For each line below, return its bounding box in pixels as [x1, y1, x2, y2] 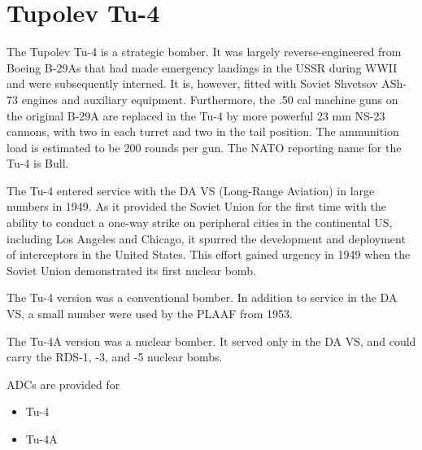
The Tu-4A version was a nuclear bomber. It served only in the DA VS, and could [7, 332, 416, 349]
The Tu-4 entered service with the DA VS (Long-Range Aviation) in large [7, 181, 375, 199]
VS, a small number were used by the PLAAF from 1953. [7, 305, 294, 322]
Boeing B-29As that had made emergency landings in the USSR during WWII [7, 59, 398, 76]
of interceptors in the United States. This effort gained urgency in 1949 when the [7, 246, 411, 263]
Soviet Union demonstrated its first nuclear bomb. [7, 261, 256, 278]
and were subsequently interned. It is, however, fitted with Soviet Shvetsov [7, 75, 378, 92]
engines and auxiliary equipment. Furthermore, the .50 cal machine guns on [21, 90, 398, 107]
